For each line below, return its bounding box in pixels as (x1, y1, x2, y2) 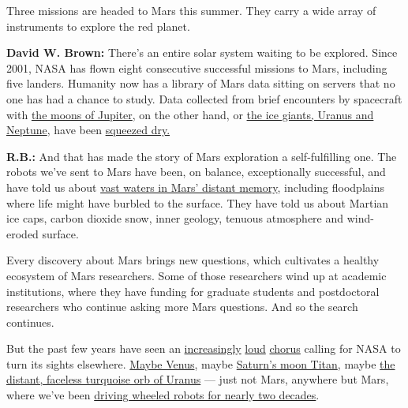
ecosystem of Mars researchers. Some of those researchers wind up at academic (6, 267, 387, 283)
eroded (6, 225, 39, 241)
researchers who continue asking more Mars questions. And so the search (6, 298, 358, 315)
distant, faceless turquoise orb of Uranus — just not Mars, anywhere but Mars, (6, 371, 389, 387)
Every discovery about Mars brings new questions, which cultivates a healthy (6, 252, 380, 268)
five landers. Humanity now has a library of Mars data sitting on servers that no (6, 75, 395, 92)
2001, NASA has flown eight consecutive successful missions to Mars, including (6, 59, 387, 76)
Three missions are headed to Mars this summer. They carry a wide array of (6, 2, 376, 18)
